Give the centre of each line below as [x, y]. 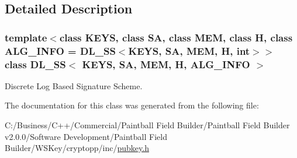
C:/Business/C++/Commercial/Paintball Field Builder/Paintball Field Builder [147, 125]
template [26, 37]
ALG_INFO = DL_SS [60, 50]
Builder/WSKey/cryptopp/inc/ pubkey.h [77, 148]
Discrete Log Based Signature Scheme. [74, 85]
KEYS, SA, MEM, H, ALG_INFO [166, 64]
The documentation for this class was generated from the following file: [132, 105]
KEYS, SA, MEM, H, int [189, 50]
